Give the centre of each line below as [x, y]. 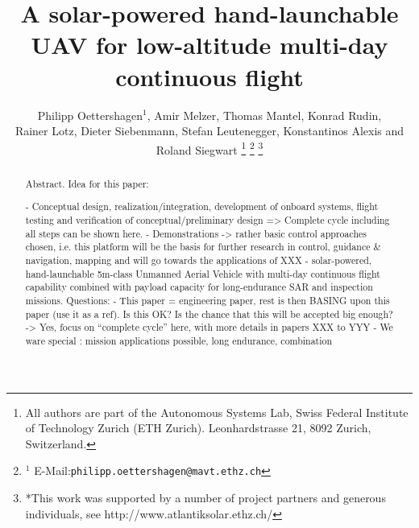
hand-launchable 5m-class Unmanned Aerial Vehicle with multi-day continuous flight [203, 273]
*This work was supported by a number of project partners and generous [205, 497]
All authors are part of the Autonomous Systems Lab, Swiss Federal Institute [217, 412]
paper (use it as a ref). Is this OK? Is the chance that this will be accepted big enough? [209, 313]
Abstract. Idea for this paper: [87, 183]
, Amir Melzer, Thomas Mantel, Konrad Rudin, [264, 115]
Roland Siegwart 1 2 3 [209, 148]
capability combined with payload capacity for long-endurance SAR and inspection [199, 287]
